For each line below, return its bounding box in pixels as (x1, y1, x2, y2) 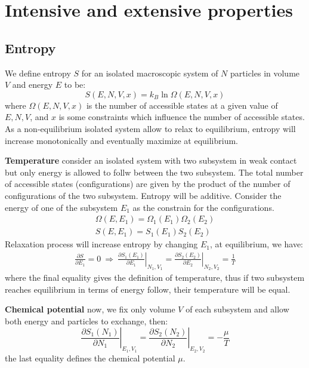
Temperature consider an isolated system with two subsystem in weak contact (5, 154, 297, 167)
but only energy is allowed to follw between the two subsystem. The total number (5, 165, 304, 178)
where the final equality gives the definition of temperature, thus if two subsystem (5, 271, 305, 283)
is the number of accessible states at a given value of (86, 99, 278, 111)
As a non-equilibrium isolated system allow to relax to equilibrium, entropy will (5, 122, 296, 134)
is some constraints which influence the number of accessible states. (58, 111, 305, 123)
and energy (12, 78, 53, 91)
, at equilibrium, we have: (210, 238, 304, 250)
